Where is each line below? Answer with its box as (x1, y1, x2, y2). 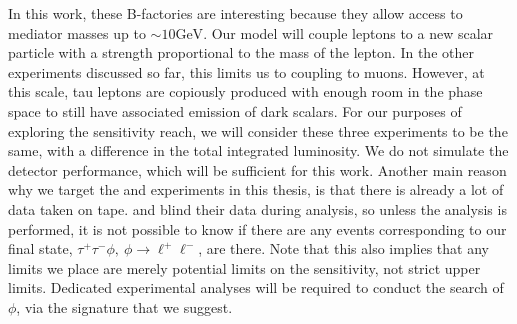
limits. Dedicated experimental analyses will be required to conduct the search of (8, 277, 504, 298)
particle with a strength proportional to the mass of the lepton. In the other (8, 42, 474, 63)
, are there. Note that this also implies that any (198, 238, 489, 259)
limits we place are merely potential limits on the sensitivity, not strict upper (8, 257, 481, 278)
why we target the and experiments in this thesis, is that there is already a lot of (8, 179, 504, 200)
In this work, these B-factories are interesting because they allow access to (8, 3, 463, 23)
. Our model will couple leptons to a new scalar (203, 22, 494, 43)
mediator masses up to (8, 22, 146, 43)
